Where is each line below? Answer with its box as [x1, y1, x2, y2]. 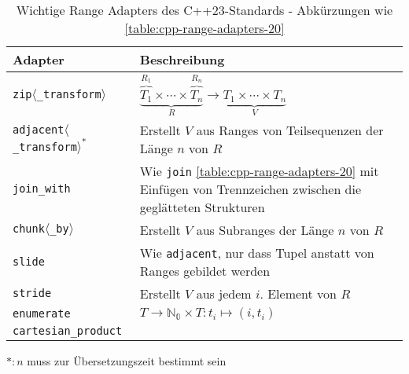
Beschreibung [139, 50, 225, 68]
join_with [13, 182, 71, 196]
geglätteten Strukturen [139, 197, 265, 216]
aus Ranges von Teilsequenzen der [196, 120, 384, 139]
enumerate [13, 306, 71, 320]
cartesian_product [13, 324, 123, 337]
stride [13, 287, 52, 300]
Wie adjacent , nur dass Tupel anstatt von [139, 243, 374, 262]
